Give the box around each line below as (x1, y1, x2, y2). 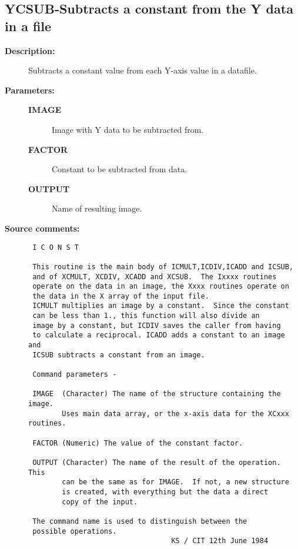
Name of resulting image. (52, 202, 142, 215)
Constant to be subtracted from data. (52, 163, 187, 175)
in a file (5, 16, 52, 35)
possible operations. (32, 527, 117, 535)
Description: (5, 44, 55, 56)
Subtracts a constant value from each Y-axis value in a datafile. (28, 64, 257, 76)
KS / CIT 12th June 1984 (171, 537, 269, 545)
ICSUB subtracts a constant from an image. (32, 350, 205, 359)
